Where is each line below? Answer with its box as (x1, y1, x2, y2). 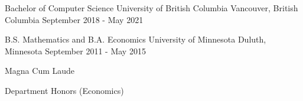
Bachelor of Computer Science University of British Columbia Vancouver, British (5, 2, 298, 14)
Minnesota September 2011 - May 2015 (5, 44, 146, 57)
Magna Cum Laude (5, 64, 75, 77)
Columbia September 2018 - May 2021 (5, 13, 144, 25)
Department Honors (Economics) (5, 84, 124, 96)
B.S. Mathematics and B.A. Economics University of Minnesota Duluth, (5, 33, 266, 45)
